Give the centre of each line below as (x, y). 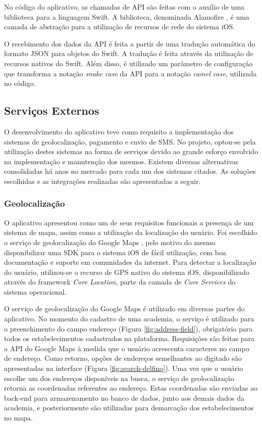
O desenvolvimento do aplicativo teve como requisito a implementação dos (119, 131)
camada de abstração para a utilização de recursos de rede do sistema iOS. (120, 27)
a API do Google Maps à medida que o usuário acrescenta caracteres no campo (127, 348)
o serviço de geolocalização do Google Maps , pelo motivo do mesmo (110, 242)
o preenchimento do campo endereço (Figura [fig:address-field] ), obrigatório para (128, 328)
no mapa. (18, 418)
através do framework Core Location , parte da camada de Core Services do (120, 282)
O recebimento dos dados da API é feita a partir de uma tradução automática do (130, 43)
